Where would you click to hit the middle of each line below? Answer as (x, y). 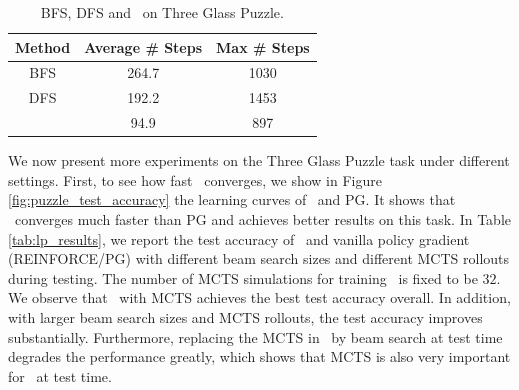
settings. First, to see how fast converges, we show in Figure (195, 179)
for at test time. (60, 375)
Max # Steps (263, 46)
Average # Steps (143, 46)
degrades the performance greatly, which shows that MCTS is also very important (259, 356)
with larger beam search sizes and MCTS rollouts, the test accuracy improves (245, 316)
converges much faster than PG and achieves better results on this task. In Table (263, 219)
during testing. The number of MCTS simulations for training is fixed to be (243, 277)
